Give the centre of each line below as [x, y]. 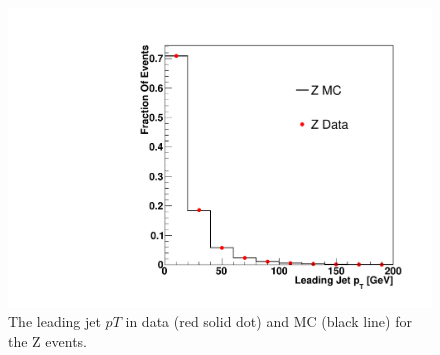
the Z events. [48, 340]
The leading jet [54, 321]
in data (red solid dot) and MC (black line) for [268, 321]
